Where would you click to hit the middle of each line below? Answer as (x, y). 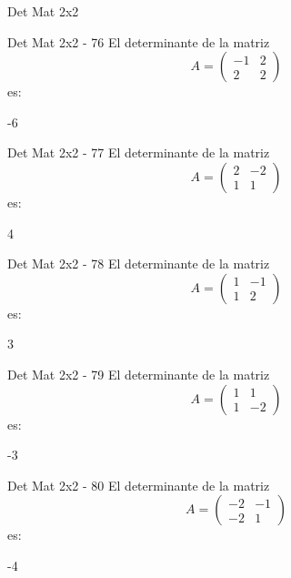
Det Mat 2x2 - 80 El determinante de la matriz (139, 485)
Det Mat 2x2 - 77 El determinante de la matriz (139, 152)
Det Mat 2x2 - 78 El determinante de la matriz (139, 264)
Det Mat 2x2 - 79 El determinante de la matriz (139, 374)
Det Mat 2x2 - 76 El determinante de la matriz (139, 41)
